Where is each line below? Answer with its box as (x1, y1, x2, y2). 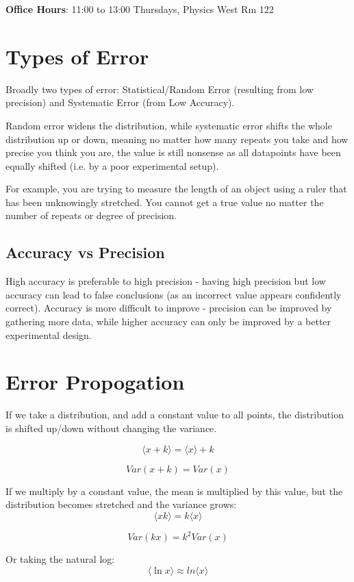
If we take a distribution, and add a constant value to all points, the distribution (5, 407, 344, 422)
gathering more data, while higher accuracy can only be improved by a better (5, 314, 331, 329)
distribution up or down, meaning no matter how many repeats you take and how (5, 131, 349, 146)
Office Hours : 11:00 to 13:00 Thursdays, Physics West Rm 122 (5, 2, 274, 16)
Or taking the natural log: (5, 552, 115, 566)
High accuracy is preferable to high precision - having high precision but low (5, 274, 326, 288)
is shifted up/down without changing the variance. (5, 420, 217, 435)
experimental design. (5, 327, 92, 342)
